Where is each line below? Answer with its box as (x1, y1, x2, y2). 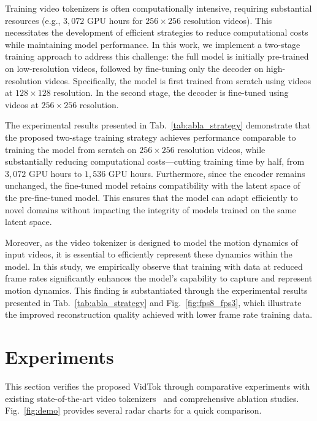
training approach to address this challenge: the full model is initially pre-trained (5, 50, 309, 63)
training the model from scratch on (5, 143, 137, 155)
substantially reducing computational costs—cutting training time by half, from (5, 155, 305, 168)
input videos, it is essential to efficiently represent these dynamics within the (5, 248, 292, 261)
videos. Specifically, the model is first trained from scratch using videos (44, 74, 311, 87)
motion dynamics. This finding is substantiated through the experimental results (5, 284, 308, 297)
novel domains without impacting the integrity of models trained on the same (5, 203, 296, 216)
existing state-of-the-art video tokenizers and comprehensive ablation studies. (5, 391, 299, 404)
